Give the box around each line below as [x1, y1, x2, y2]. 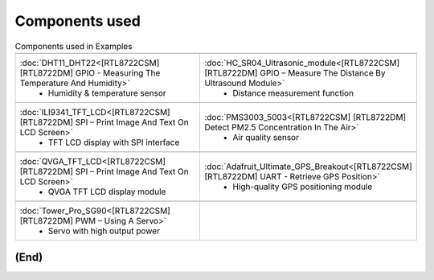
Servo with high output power [47, 225, 161, 237]
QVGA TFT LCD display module [47, 186, 166, 197]
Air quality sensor [232, 131, 299, 142]
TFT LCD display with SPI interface [47, 137, 180, 148]
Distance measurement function [232, 87, 354, 98]
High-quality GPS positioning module [232, 181, 373, 192]
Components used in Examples [14, 40, 133, 51]
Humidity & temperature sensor [47, 87, 166, 98]
